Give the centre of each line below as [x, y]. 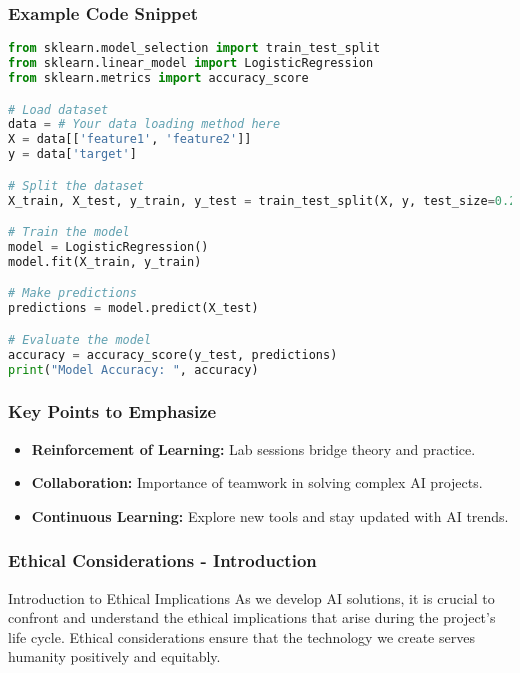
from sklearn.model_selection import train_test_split [194, 48]
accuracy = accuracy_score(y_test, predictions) [173, 354]
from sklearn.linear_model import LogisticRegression [191, 63]
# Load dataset [58, 109]
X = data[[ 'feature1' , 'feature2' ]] [130, 139]
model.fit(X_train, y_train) [105, 261]
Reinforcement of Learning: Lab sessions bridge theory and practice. [253, 448]
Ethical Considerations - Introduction [162, 560]
